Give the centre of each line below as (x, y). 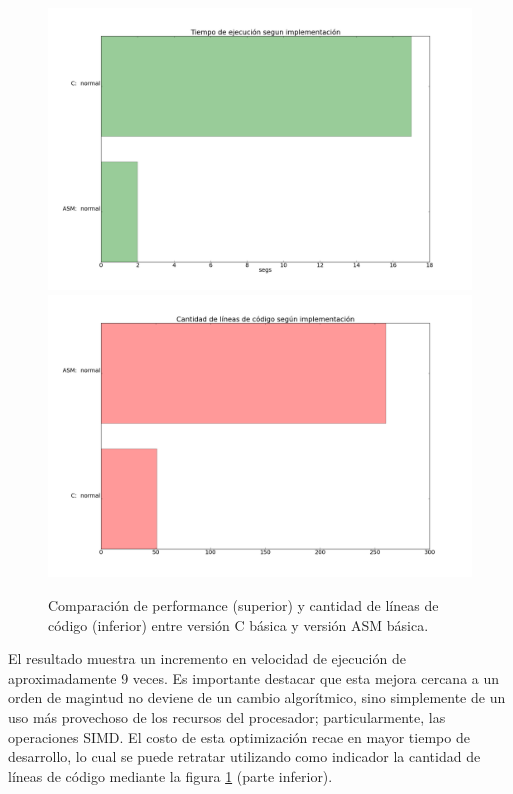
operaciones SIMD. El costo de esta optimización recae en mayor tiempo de (239, 736)
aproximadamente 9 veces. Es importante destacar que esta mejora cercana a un (254, 677)
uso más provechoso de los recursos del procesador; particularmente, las (227, 716)
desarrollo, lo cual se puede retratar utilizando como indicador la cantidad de (244, 756)
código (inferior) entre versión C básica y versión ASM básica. (238, 624)
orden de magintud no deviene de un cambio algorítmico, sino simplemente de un (257, 697)
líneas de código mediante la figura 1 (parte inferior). (170, 775)
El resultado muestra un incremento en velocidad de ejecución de (207, 658)
